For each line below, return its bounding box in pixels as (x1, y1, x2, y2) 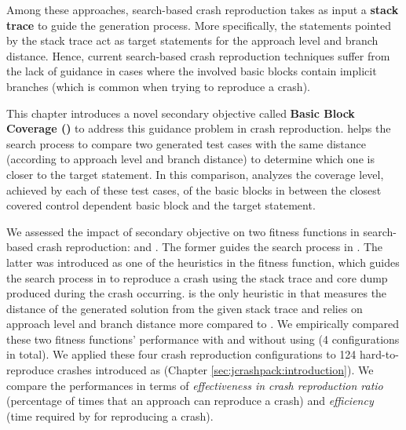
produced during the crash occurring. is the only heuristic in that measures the (6, 285, 387, 301)
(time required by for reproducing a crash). (6, 407, 214, 424)
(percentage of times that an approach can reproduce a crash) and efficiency (6, 392, 374, 409)
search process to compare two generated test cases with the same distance (6, 135, 366, 151)
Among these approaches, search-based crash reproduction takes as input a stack (6, 2, 399, 17)
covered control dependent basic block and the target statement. (6, 197, 316, 213)
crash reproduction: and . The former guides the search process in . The (36, 239, 383, 255)
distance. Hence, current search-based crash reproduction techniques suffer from (6, 47, 390, 64)
